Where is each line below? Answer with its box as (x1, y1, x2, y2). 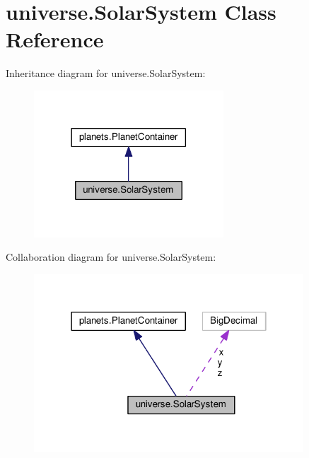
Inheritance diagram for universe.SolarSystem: (6, 66, 206, 81)
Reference (6, 25, 104, 54)
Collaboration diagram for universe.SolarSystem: (6, 249, 216, 264)
